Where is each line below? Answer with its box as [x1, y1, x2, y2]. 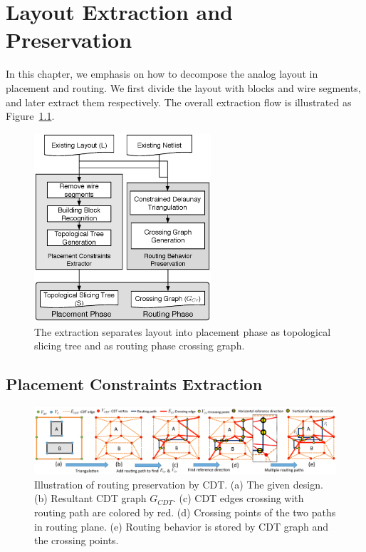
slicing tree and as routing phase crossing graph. [34, 338, 245, 353]
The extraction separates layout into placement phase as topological [34, 324, 331, 339]
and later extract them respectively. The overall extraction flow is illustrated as [6, 94, 352, 109]
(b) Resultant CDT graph [34, 491, 147, 506]
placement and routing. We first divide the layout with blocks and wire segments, [6, 80, 361, 95]
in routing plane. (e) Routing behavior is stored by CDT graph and [34, 518, 328, 533]
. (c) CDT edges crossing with [172, 491, 304, 506]
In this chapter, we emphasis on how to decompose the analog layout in [6, 66, 318, 81]
